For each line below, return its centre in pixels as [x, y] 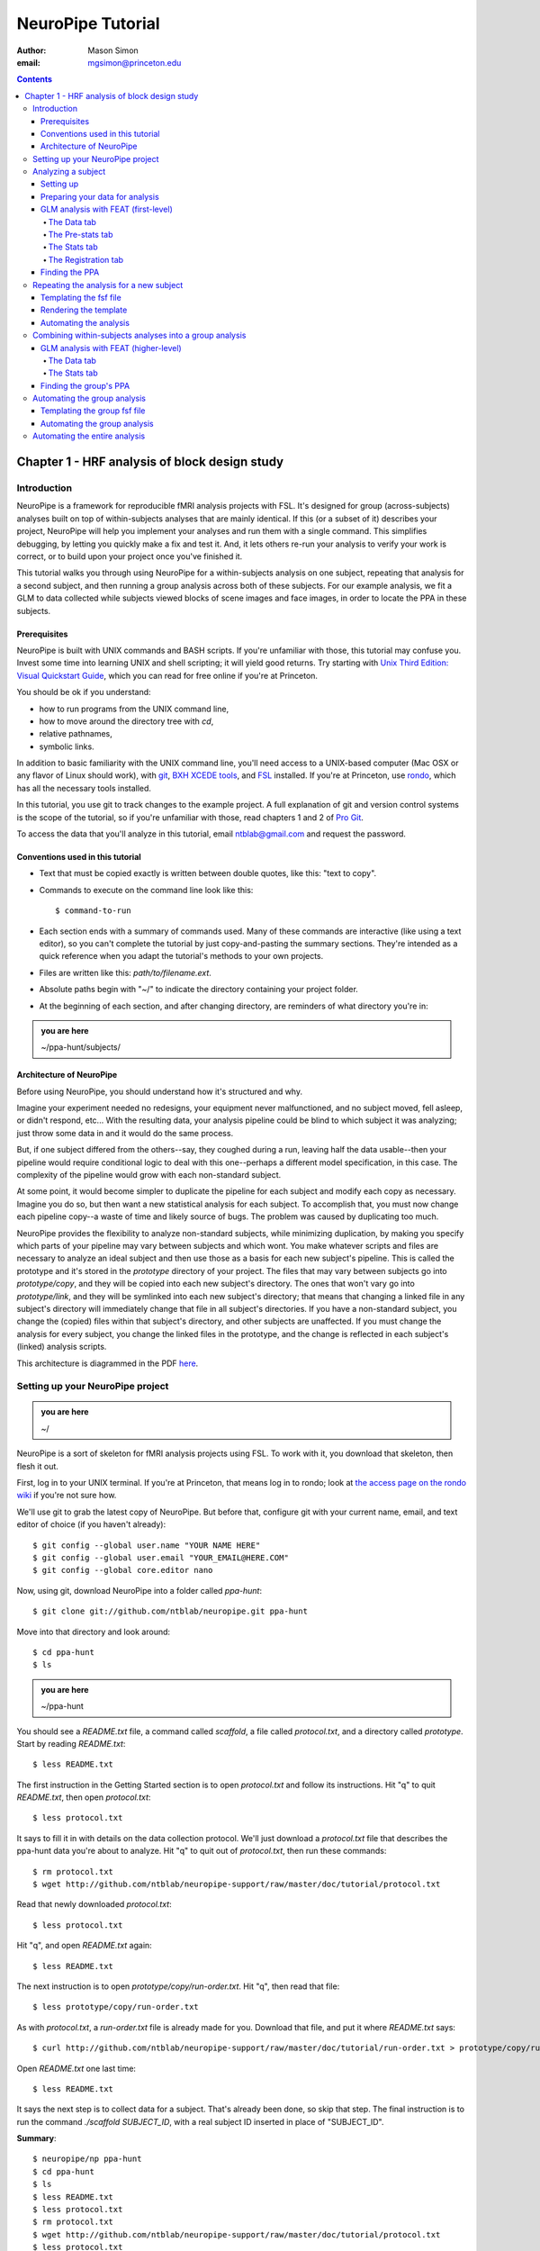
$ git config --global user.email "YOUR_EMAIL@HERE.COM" [161, 1557]
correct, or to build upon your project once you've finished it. [130, 556]
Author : [31, 50]
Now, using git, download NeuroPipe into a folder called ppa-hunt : [139, 1590]
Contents [35, 79]
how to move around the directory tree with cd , [126, 721]
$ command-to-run [93, 911]
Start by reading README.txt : [71, 1743]
